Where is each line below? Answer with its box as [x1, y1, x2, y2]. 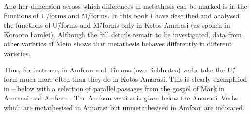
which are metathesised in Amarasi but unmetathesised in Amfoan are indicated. [4, 102, 245, 112]
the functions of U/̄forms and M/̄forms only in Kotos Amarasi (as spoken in [4, 20, 230, 30]
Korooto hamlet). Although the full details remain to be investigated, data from [4, 29, 242, 39]
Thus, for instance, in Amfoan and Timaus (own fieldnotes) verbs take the [4, 64, 225, 74]
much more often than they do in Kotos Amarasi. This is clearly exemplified [20, 74, 247, 84]
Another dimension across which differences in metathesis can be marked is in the [4, 1, 247, 11]
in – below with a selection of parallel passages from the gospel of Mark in [4, 83, 225, 93]
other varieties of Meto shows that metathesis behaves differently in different [4, 39, 232, 49]
